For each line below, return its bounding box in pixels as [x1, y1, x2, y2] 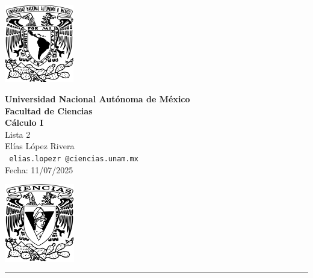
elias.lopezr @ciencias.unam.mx [9, 155, 138, 164]
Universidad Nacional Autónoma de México [5, 93, 190, 105]
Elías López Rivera [5, 140, 75, 152]
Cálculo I [5, 116, 44, 129]
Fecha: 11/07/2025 [5, 163, 73, 176]
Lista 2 [5, 128, 31, 140]
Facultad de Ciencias [5, 104, 93, 117]
